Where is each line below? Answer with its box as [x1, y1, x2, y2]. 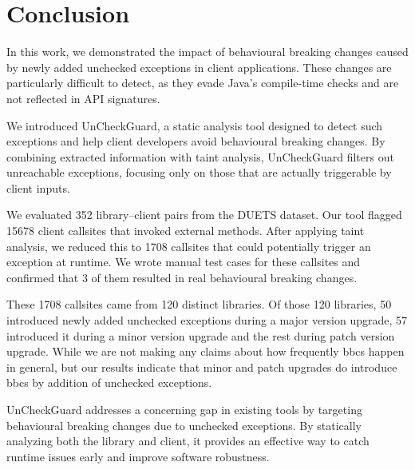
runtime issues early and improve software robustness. [6, 448, 270, 464]
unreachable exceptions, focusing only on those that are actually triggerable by [6, 164, 392, 181]
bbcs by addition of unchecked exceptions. [6, 374, 212, 391]
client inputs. [6, 179, 70, 196]
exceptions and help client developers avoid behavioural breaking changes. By [6, 133, 385, 149]
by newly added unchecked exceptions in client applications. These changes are [6, 58, 392, 75]
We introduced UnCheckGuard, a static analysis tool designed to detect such [6, 117, 383, 133]
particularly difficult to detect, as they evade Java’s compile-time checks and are [6, 74, 399, 91]
